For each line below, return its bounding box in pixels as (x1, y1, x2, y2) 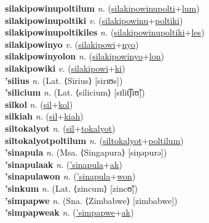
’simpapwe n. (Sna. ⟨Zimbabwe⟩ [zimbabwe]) (5, 194, 178, 206)
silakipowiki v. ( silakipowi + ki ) (5, 61, 125, 74)
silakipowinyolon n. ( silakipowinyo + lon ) (5, 50, 164, 62)
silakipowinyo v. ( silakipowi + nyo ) (5, 37, 139, 50)
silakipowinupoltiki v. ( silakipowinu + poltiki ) (5, 13, 183, 26)
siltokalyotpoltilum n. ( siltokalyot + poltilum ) (5, 134, 184, 146)
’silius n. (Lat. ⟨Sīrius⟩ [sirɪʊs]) (5, 74, 123, 86)
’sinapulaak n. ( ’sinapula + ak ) (5, 157, 122, 170)
